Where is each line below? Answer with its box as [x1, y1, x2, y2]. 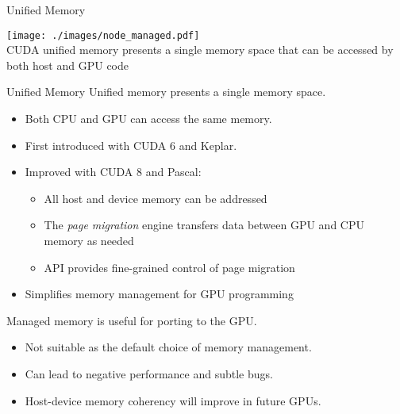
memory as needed [44, 232, 134, 248]
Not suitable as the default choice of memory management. [25, 339, 312, 355]
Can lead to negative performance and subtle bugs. [25, 365, 273, 381]
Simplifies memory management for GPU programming [25, 286, 294, 302]
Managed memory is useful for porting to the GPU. [6, 312, 257, 328]
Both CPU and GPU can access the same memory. [25, 110, 272, 127]
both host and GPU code [6, 56, 129, 73]
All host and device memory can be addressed [44, 190, 267, 206]
